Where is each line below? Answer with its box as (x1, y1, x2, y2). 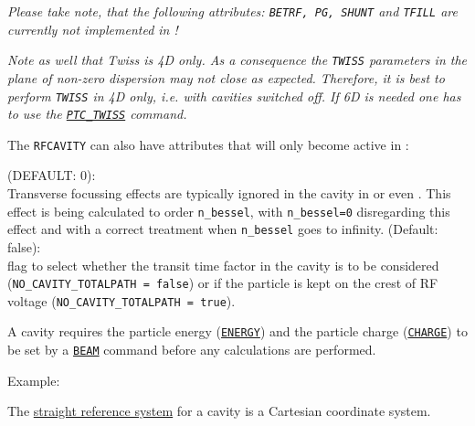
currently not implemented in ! (7, 19, 178, 38)
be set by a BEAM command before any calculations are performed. (7, 340, 376, 359)
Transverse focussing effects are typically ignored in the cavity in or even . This (7, 184, 451, 203)
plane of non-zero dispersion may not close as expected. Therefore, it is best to (7, 68, 445, 87)
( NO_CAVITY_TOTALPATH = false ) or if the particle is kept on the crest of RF (7, 273, 438, 293)
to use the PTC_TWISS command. (7, 104, 187, 123)
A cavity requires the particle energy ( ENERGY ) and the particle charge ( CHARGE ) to (7, 322, 468, 341)
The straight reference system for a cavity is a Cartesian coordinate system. (7, 401, 431, 421)
